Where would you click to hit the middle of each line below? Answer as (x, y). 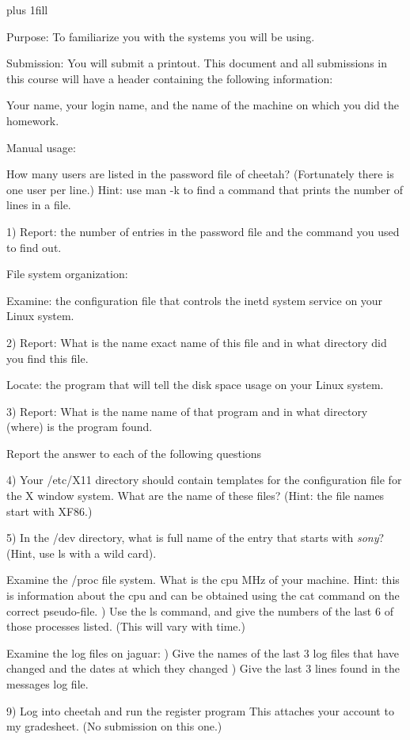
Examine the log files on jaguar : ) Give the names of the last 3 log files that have (203, 652)
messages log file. (47, 684)
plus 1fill (27, 10)
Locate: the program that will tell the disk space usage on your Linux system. (195, 385)
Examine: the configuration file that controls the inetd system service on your (195, 300)
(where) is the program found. (80, 427)
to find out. (34, 247)
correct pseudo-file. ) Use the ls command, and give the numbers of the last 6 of (200, 610)
